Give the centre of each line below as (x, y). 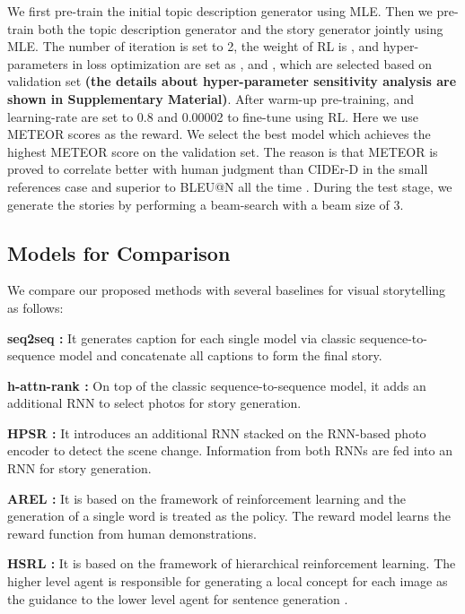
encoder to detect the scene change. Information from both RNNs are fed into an (230, 450)
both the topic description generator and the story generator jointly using (241, 28)
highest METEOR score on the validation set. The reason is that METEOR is (223, 151)
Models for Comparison (119, 252)
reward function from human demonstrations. (132, 533)
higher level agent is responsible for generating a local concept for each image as (228, 581)
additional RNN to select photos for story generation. (154, 403)
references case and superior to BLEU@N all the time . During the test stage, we (230, 186)
